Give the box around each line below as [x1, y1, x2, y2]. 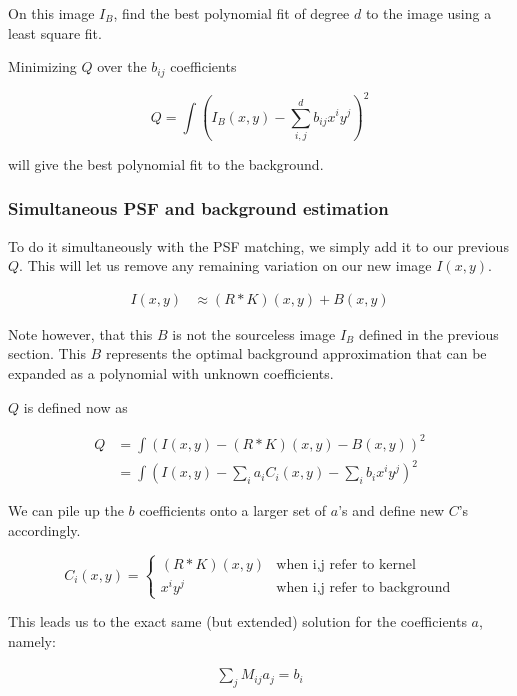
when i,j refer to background [276, 580, 451, 595]
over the [97, 56, 147, 77]
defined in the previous [358, 323, 499, 344]
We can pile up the [8, 500, 124, 521]
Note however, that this [8, 323, 153, 344]
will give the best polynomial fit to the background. [8, 153, 324, 174]
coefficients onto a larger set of [139, 500, 327, 521]
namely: [8, 630, 56, 651]
